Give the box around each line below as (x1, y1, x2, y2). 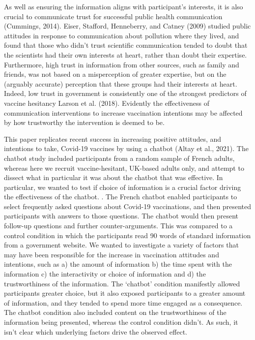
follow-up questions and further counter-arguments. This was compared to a (4, 220, 233, 231)
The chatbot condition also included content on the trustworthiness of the (4, 307, 227, 317)
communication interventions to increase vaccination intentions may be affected (4, 107, 243, 118)
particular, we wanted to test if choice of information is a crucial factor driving (4, 182, 241, 192)
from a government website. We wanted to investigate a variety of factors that (4, 240, 239, 250)
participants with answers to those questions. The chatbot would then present (4, 211, 239, 221)
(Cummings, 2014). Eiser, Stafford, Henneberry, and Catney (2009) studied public (4, 21, 251, 31)
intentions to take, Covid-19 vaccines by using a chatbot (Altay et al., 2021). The (4, 143, 249, 154)
